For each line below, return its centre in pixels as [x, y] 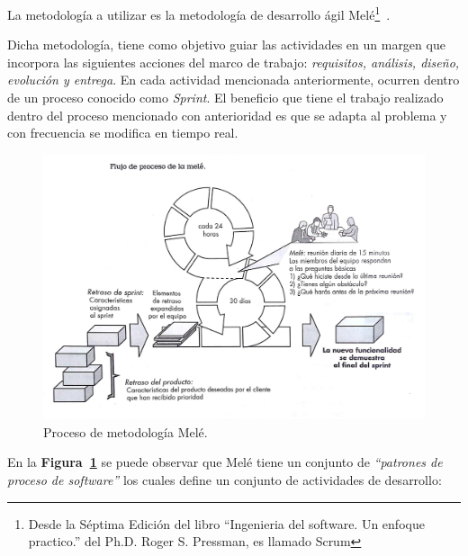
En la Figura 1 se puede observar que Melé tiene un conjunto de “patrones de [225, 462]
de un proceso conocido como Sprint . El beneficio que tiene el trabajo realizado [225, 98]
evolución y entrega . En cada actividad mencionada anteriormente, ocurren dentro [234, 80]
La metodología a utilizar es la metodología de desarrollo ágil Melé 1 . [199, 13]
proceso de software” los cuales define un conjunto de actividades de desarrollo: [225, 479]
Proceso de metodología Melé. [126, 431]
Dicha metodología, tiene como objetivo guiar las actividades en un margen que [226, 45]
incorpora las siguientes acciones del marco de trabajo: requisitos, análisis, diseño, [234, 62]
